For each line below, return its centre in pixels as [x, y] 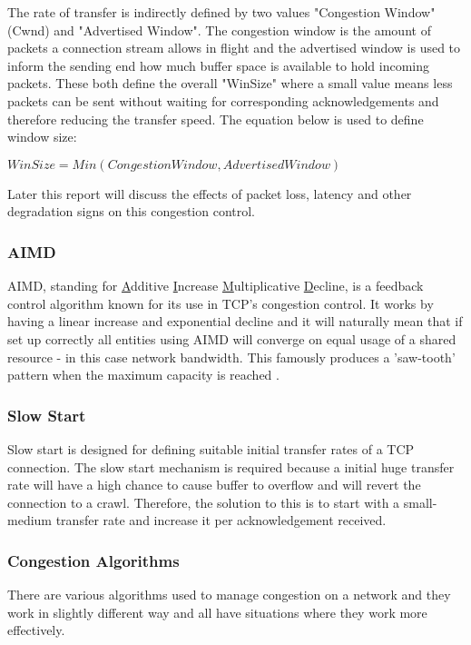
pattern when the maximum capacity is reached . [143, 375]
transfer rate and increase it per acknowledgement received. [221, 520]
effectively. [36, 630]
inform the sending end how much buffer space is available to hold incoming [219, 65]
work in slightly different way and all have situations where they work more [217, 612]
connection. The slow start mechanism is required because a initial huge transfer [231, 466]
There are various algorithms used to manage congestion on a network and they [229, 595]
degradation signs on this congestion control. [132, 211]
